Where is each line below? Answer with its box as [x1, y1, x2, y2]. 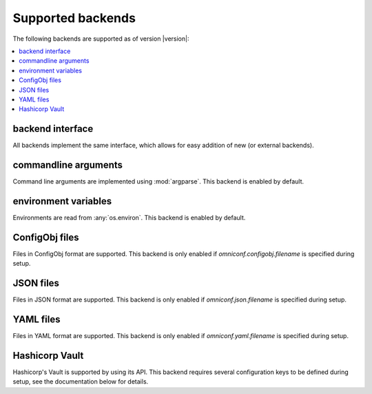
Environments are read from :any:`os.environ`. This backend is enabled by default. [12, 214, 246, 221]
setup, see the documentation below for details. [12, 377, 149, 386]
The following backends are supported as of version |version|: [12, 35, 189, 43]
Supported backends [12, 10, 136, 26]
